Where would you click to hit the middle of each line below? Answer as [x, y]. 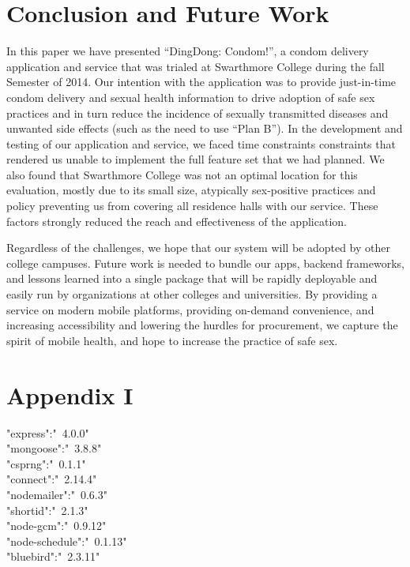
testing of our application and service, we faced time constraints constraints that [201, 143]
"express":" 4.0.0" [48, 432]
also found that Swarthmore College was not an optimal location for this [182, 174]
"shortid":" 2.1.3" [47, 510]
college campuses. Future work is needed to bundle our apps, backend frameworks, [205, 263]
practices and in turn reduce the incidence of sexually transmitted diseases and [197, 113]
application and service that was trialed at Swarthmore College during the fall [196, 66]
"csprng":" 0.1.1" [46, 463]
